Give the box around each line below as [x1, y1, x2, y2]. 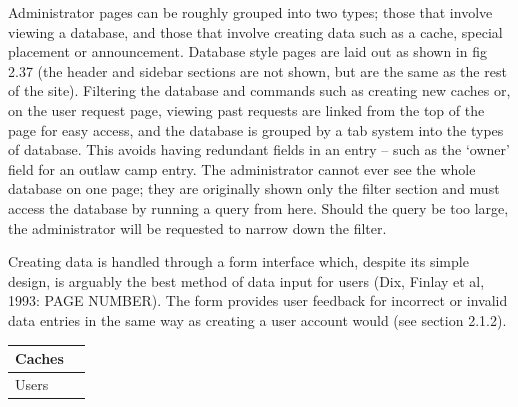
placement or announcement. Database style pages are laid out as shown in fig [8, 41, 487, 62]
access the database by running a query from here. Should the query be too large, [8, 197, 509, 218]
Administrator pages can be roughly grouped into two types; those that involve [8, 2, 493, 22]
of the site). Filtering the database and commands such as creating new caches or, [8, 80, 511, 101]
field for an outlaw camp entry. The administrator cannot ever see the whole [8, 158, 476, 179]
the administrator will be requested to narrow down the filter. [8, 217, 387, 238]
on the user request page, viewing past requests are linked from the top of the [8, 99, 485, 120]
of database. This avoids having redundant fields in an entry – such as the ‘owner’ [8, 139, 510, 160]
